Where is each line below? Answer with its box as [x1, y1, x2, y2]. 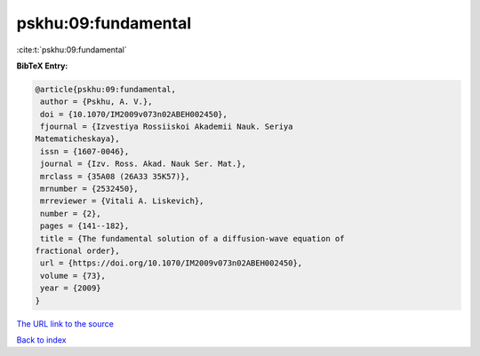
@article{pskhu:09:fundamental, [35, 84, 177, 94]
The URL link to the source [16, 318, 115, 328]
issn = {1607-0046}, [40, 146, 130, 156]
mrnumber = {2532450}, [40, 184, 140, 194]
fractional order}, [35, 246, 120, 256]
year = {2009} [40, 283, 101, 293]
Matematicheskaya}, [35, 134, 120, 144]
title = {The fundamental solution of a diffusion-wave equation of [40, 233, 345, 243]
